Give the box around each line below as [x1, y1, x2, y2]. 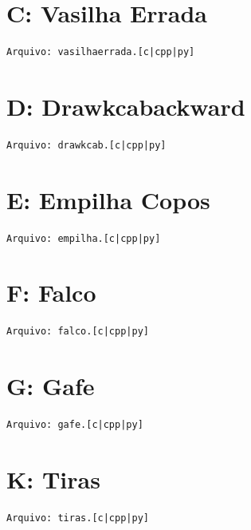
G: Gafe [6, 370, 95, 402]
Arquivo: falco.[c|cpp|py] [6, 326, 149, 338]
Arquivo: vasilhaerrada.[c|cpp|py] [6, 46, 195, 58]
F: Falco [6, 276, 96, 309]
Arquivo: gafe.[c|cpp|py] [6, 419, 143, 430]
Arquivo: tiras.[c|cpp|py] [6, 512, 149, 524]
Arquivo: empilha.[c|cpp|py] [6, 232, 161, 244]
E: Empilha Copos [6, 183, 210, 216]
